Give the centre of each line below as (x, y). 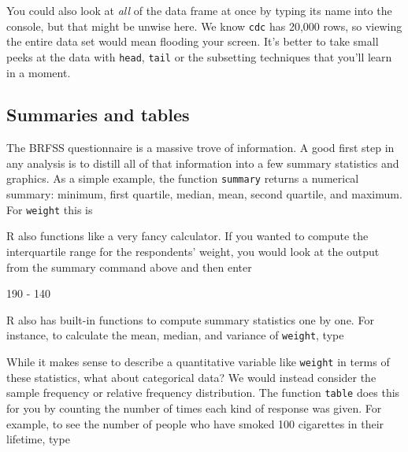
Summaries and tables (98, 115)
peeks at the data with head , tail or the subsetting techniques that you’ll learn (199, 56)
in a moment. (39, 72)
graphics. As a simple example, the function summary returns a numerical (183, 178)
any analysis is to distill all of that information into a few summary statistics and (203, 163)
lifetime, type (38, 439)
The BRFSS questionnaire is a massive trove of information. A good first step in (200, 148)
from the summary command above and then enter (129, 267)
